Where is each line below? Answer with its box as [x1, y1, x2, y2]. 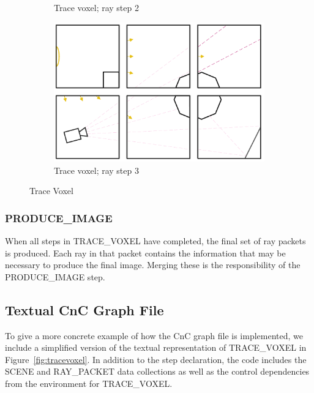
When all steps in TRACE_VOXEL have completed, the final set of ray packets [5, 234, 306, 247]
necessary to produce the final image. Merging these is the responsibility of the [5, 258, 301, 271]
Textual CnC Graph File [5, 300, 164, 319]
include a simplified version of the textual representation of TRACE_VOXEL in [5, 341, 307, 354]
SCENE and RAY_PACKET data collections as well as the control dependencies [5, 365, 310, 378]
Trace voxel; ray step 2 [54, 1, 139, 13]
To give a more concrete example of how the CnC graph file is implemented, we [5, 329, 304, 342]
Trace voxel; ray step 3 [54, 163, 139, 176]
